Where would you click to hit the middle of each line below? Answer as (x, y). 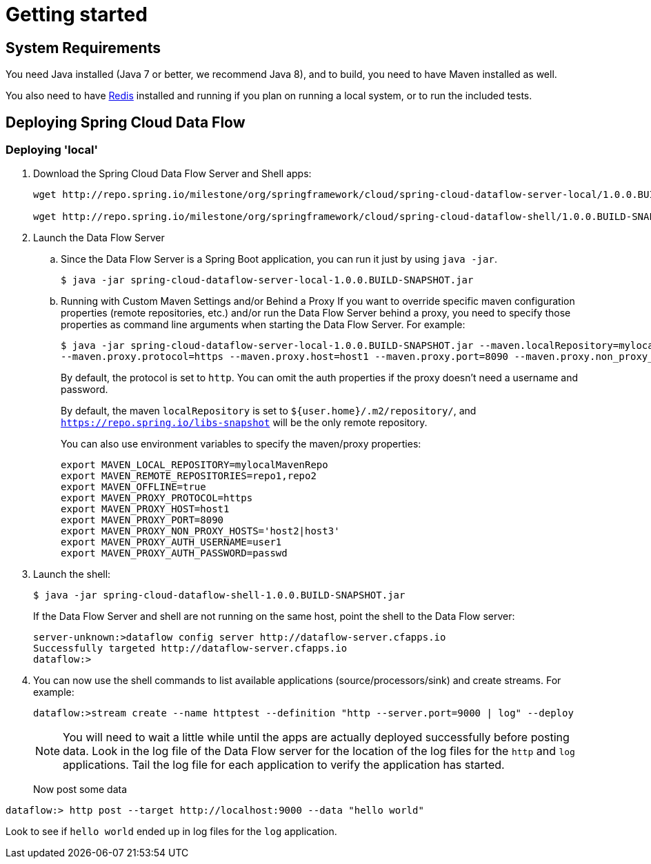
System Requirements (83, 48)
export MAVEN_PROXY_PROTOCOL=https (157, 498)
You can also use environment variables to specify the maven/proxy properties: (241, 444)
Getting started (77, 14)
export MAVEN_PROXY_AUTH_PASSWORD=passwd (174, 553)
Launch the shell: (72, 574)
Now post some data (80, 790)
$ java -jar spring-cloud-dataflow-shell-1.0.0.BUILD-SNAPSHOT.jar (219, 595)
